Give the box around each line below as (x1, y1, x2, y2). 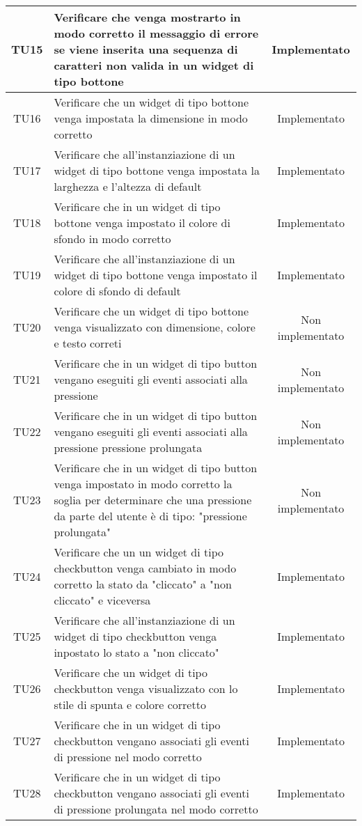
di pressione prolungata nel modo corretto (54, 801, 258, 817)
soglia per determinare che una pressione (54, 492, 252, 508)
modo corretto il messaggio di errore (54, 25, 259, 41)
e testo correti (54, 335, 122, 351)
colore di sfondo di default (54, 283, 181, 299)
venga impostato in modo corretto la (54, 476, 233, 492)
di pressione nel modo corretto (54, 749, 202, 765)
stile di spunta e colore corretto (54, 696, 206, 712)
